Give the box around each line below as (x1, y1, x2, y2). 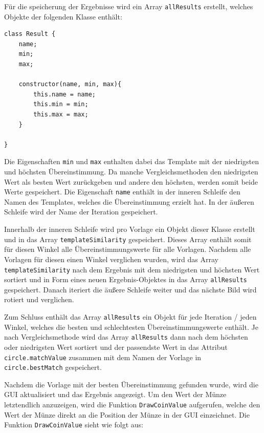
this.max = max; (33, 111, 89, 118)
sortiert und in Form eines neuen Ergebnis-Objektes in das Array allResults (4, 274, 247, 285)
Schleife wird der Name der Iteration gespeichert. (4, 206, 158, 217)
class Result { (4, 30, 56, 38)
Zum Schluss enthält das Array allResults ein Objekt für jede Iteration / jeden (4, 311, 257, 322)
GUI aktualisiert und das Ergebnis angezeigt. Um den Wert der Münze (4, 389, 227, 400)
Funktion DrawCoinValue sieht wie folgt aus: (4, 419, 143, 430)
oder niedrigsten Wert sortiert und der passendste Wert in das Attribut (4, 341, 228, 352)
